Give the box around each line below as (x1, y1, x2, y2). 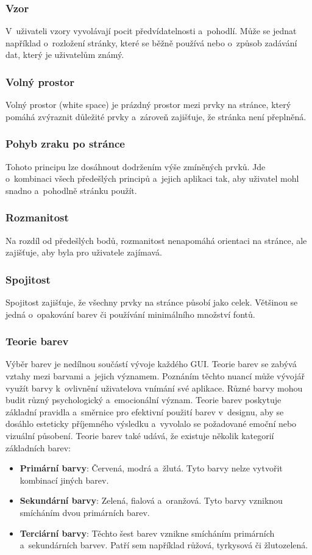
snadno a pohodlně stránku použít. (5, 184, 137, 196)
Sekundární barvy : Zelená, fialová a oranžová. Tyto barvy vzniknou (19, 494, 283, 507)
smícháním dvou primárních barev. (19, 506, 150, 518)
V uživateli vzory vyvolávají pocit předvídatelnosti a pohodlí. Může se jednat (5, 24, 297, 37)
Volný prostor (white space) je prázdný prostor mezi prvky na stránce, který (5, 98, 291, 111)
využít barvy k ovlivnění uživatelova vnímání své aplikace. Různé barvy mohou (5, 381, 303, 394)
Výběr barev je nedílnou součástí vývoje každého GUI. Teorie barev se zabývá (5, 357, 297, 370)
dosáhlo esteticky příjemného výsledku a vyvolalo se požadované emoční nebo (5, 417, 297, 430)
